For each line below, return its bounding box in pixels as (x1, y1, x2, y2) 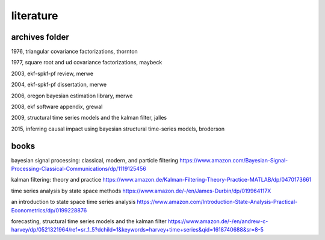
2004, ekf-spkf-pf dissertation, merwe (11, 81, 107, 88)
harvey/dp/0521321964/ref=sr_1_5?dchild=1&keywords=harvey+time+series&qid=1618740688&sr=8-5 (11, 226, 264, 233)
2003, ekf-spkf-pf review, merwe (11, 70, 93, 77)
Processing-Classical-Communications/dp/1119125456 (11, 165, 147, 173)
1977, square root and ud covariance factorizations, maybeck (11, 59, 162, 66)
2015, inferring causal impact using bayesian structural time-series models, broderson (11, 125, 225, 132)
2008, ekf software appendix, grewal (11, 103, 103, 111)
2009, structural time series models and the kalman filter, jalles (11, 114, 167, 122)
